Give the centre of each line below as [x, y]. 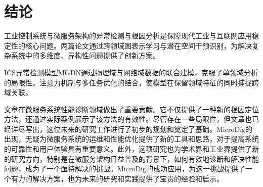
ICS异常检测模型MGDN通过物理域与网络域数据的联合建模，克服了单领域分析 [131, 72]
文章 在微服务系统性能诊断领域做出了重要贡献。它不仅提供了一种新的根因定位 [131, 109]
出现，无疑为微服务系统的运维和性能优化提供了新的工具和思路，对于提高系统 [131, 139]
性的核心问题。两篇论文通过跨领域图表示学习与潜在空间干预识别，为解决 [131, 45]
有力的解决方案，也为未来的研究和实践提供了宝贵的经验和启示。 [117, 178]
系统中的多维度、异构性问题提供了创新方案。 [85, 55]
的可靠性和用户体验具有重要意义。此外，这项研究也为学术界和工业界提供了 [128, 149]
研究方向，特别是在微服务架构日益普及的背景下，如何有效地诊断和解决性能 [135, 158]
